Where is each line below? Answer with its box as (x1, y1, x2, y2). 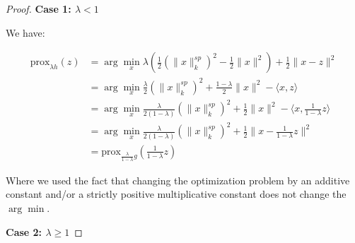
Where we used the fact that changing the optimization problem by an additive (6, 172, 350, 187)
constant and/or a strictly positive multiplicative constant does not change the (6, 186, 347, 201)
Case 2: (6, 224, 42, 239)
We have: (6, 25, 45, 40)
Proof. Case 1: (6, 1, 71, 16)
